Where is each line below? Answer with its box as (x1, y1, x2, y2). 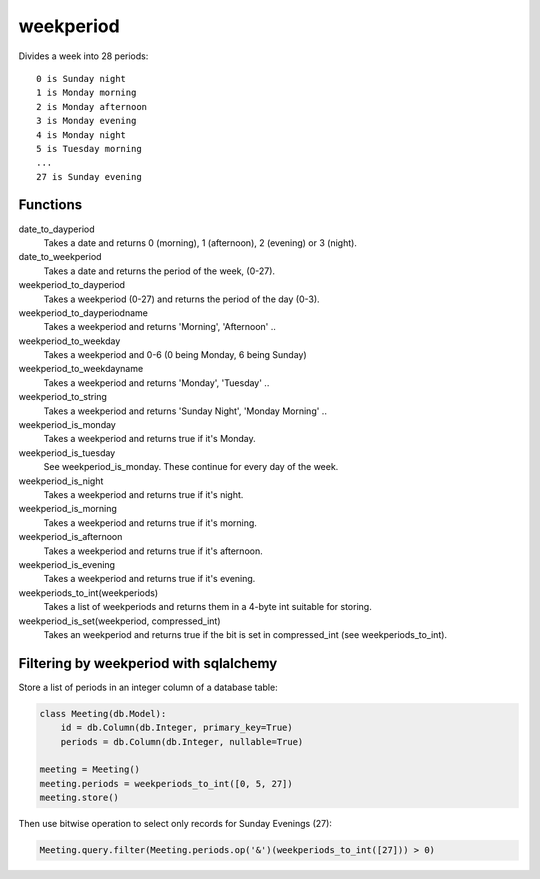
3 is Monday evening (36, 115, 137, 127)
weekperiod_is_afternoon (18, 531, 123, 543)
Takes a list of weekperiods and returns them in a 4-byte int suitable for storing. (43, 601, 372, 613)
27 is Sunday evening (36, 171, 142, 182)
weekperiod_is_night (18, 475, 104, 487)
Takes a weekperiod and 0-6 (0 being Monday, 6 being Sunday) (43, 349, 307, 361)
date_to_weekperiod (18, 251, 102, 263)
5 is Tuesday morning (36, 143, 142, 154)
